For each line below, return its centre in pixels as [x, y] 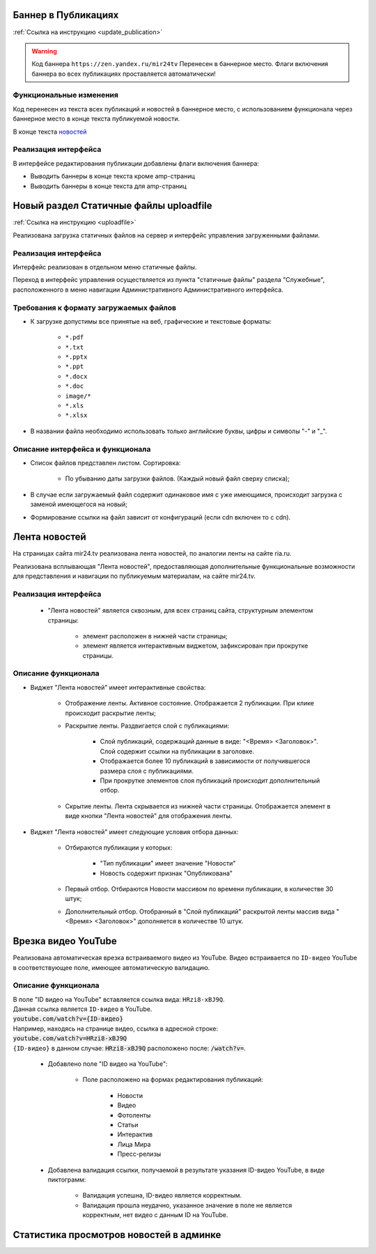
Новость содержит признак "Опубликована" [166, 873]
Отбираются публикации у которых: [119, 847]
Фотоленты [134, 1115]
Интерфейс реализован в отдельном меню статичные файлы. [105, 267]
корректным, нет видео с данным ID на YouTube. [155, 1215]
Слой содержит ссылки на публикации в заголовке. [177, 751]
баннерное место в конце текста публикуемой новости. [96, 119]
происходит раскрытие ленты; [111, 713]
